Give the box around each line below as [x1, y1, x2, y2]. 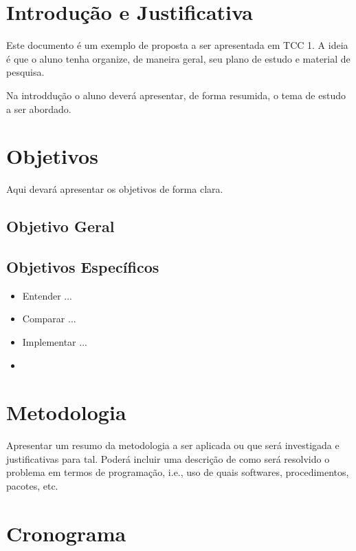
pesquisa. [6, 65, 45, 79]
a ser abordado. [6, 101, 71, 116]
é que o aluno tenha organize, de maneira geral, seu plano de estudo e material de [6, 51, 351, 65]
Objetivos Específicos [6, 256, 159, 277]
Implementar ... [22, 334, 87, 349]
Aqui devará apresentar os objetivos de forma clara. [6, 182, 223, 196]
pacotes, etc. [6, 479, 58, 493]
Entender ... [22, 288, 72, 302]
